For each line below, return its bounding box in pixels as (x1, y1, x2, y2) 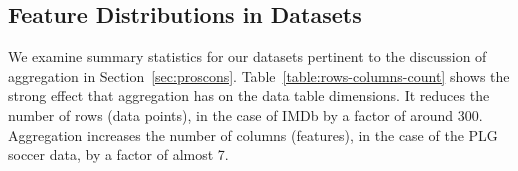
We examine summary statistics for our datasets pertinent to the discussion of (8, 46, 487, 67)
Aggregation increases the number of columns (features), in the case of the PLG (8, 124, 498, 145)
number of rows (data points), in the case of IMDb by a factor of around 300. (8, 104, 483, 125)
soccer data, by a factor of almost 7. (8, 144, 229, 165)
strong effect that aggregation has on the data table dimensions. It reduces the (8, 85, 490, 106)
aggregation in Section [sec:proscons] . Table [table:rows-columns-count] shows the (8, 65, 510, 86)
